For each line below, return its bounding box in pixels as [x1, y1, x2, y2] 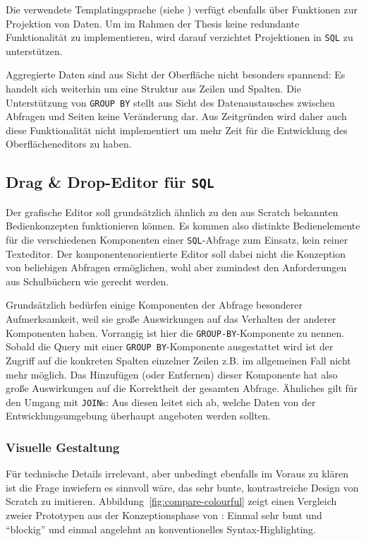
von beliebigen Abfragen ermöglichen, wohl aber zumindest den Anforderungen [6, 260, 347, 275]
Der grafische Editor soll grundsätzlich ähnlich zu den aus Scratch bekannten [6, 204, 338, 219]
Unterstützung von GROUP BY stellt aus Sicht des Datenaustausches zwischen [6, 95, 335, 109]
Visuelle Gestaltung [6, 438, 120, 456]
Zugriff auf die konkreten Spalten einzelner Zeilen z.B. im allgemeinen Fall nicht [6, 352, 351, 367]
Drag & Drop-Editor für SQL [6, 171, 214, 193]
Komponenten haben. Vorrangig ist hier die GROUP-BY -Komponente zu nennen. [6, 325, 345, 340]
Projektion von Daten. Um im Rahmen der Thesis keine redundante [6, 16, 300, 30]
